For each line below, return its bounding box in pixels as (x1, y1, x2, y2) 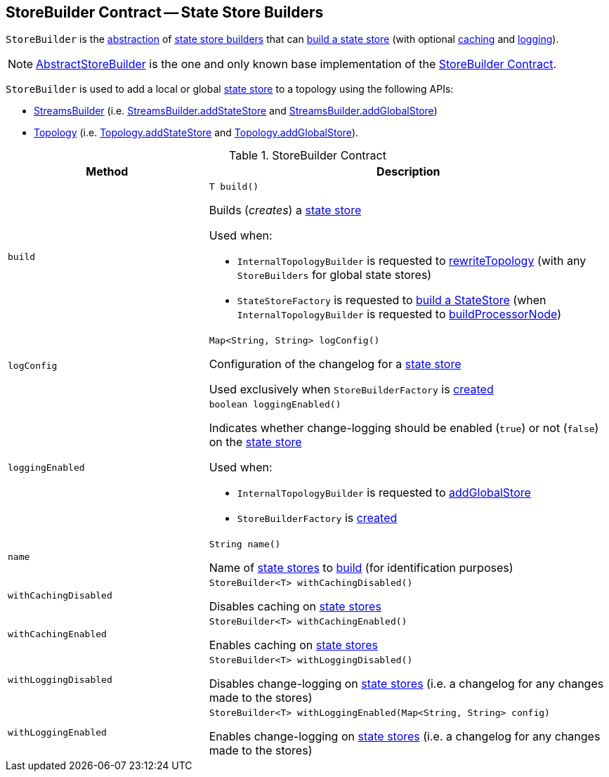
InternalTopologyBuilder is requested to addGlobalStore (237, 485, 531, 500)
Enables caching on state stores (209, 638, 379, 653)
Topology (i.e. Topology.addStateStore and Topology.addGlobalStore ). (34, 126, 359, 139)
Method (86, 164, 129, 179)
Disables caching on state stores (209, 599, 381, 614)
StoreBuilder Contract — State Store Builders (6, 4, 324, 21)
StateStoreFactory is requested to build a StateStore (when (237, 293, 546, 308)
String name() (209, 539, 281, 550)
